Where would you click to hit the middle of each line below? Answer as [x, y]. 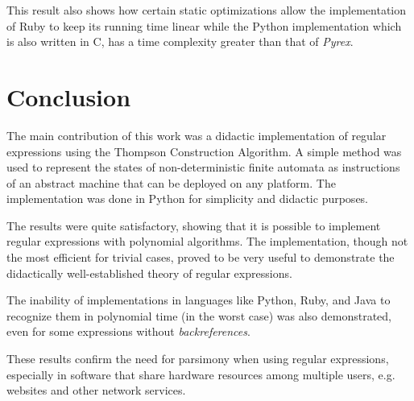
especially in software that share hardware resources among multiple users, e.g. [201, 374]
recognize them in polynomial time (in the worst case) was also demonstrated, [199, 315]
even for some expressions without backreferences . [128, 331]
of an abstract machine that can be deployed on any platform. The [171, 182]
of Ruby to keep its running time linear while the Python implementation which [204, 25]
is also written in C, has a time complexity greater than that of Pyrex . [180, 41]
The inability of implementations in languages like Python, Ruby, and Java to [199, 300]
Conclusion [69, 96]
